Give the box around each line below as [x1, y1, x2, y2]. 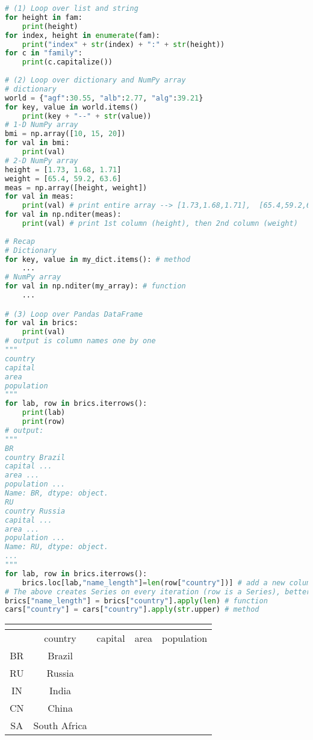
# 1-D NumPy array [5, 120, 78, 129]
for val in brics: [5, 319, 78, 328]
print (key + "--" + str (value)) [22, 111, 152, 120]
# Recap [5, 237, 36, 246]
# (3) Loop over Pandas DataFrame [5, 309, 143, 319]
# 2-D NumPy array [5, 156, 78, 165]
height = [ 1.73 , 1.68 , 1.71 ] [5, 165, 122, 174]
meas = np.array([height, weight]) [5, 183, 147, 192]
